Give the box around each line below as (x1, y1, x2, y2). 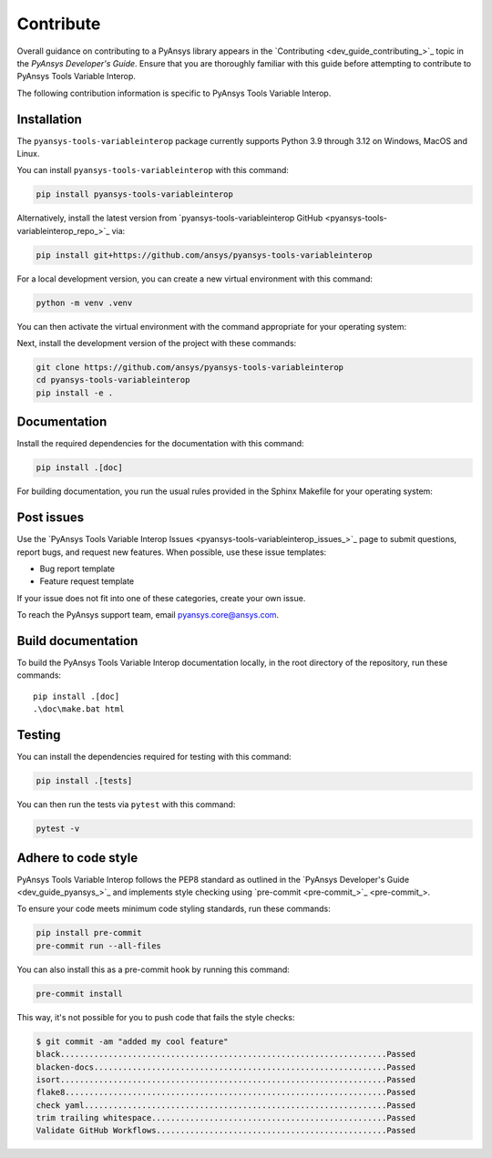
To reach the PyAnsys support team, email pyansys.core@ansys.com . (16, 610, 280, 620)
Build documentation (16, 633, 138, 649)
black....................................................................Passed (36, 1049, 416, 1060)
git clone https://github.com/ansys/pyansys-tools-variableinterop (36, 363, 344, 373)
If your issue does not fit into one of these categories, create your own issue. (16, 592, 306, 603)
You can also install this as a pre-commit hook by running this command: (16, 964, 291, 975)
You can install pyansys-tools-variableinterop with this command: (16, 165, 289, 176)
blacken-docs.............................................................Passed (36, 1061, 416, 1072)
